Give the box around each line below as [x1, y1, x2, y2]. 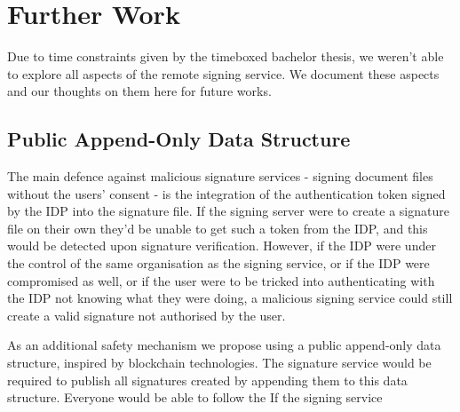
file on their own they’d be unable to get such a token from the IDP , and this [7, 218, 428, 237]
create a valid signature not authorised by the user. [7, 305, 286, 324]
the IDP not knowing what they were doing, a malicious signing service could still [7, 289, 453, 307]
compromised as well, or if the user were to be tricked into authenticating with [7, 271, 435, 289]
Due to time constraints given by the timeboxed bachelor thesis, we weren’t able [7, 47, 444, 66]
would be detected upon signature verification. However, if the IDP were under [7, 236, 436, 255]
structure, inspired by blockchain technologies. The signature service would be [7, 353, 432, 372]
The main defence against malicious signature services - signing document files [7, 167, 433, 186]
